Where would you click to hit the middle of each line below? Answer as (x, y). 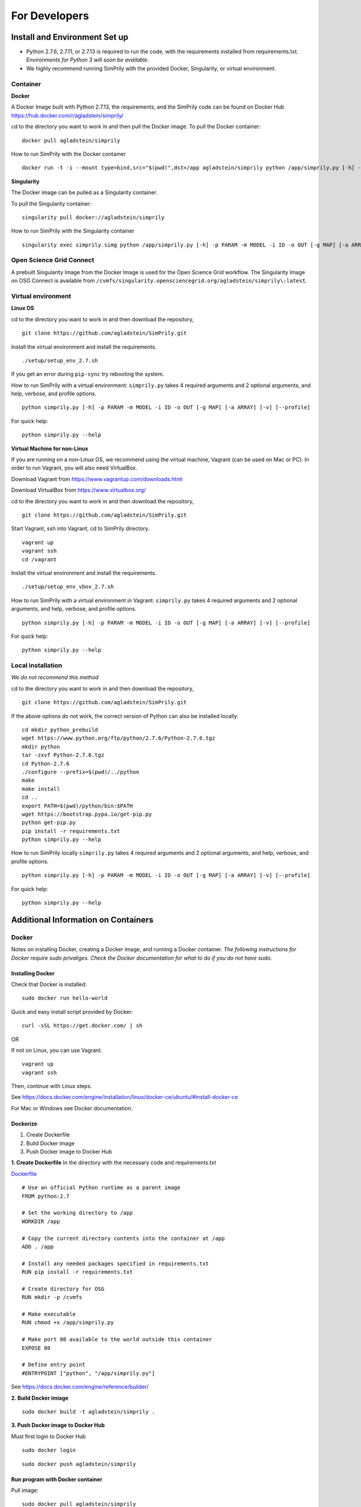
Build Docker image (51, 1143)
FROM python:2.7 (46, 1196)
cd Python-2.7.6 (46, 763)
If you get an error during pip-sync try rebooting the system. (88, 374)
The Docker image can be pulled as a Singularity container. (84, 192)
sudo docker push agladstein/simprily (79, 1464)
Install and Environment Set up (70, 37)
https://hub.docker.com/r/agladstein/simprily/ (67, 115)
